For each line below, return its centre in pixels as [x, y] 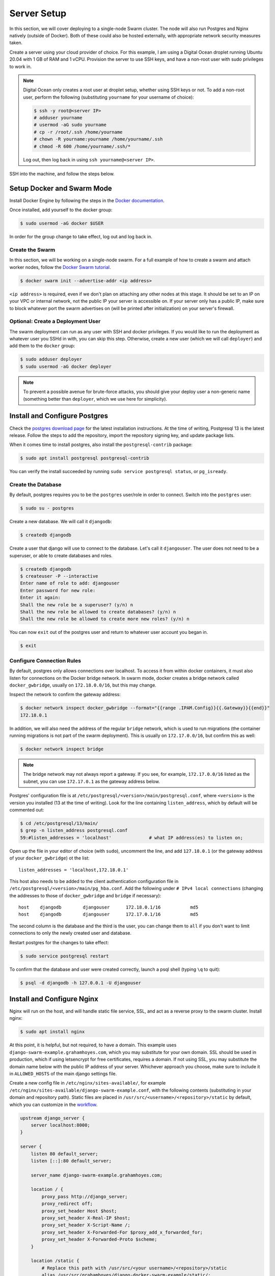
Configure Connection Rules [45, 660]
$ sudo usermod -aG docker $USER [62, 224]
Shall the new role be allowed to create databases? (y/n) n [98, 612]
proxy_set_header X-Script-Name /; [86, 1225]
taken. [16, 43]
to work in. [21, 66]
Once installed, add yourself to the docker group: [61, 210]
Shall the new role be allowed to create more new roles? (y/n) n [105, 619]
